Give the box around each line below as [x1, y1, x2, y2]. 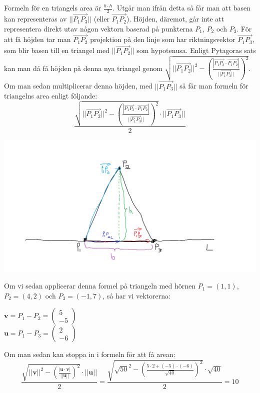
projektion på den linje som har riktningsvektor [90, 34, 235, 44]
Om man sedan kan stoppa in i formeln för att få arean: [4, 349, 175, 359]
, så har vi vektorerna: [102, 290, 170, 300]
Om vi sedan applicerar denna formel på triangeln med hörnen [4, 280, 195, 291]
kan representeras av [4, 13, 67, 24]
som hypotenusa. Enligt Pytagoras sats [136, 45, 256, 55]
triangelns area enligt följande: [4, 90, 97, 101]
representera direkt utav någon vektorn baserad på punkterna [4, 23, 193, 33]
